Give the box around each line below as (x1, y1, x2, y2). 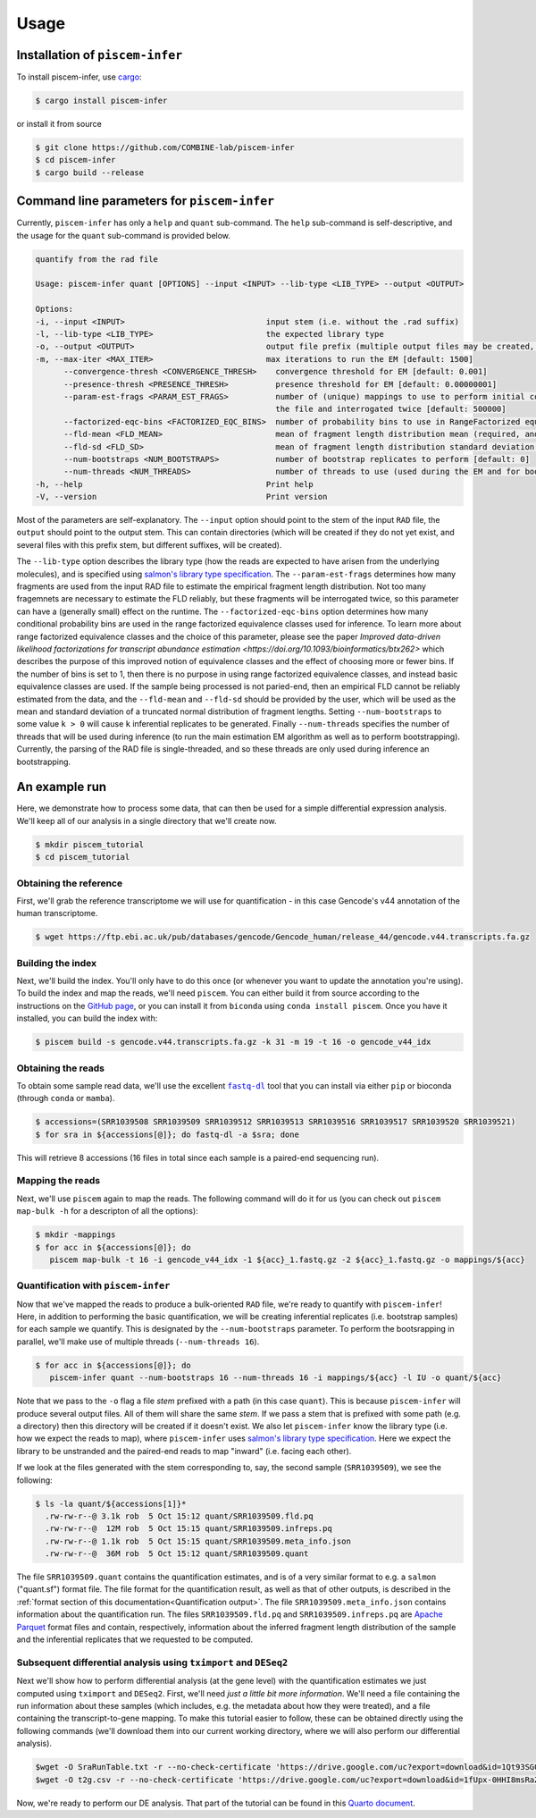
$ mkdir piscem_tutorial (35, 839, 145, 849)
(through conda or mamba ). (16, 1093, 115, 1104)
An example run (16, 779, 107, 795)
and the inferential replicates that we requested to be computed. (16, 1634, 254, 1645)
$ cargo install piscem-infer (35, 96, 168, 106)
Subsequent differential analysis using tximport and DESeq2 (16, 1656, 289, 1669)
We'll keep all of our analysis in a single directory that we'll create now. (16, 815, 277, 826)
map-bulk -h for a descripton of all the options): (16, 1206, 198, 1216)
